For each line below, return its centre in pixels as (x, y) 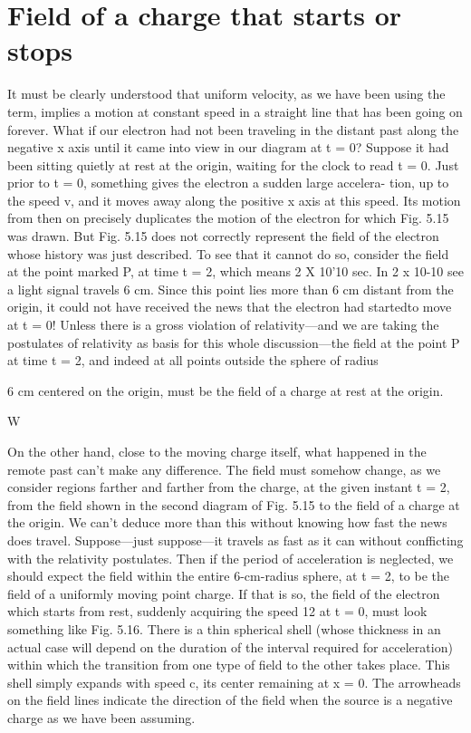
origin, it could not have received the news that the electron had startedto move (230, 307)
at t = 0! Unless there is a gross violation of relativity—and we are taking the (223, 325)
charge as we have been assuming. (101, 717)
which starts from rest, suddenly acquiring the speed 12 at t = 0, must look (217, 611)
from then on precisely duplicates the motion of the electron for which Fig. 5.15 (228, 218)
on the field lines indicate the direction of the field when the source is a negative (230, 700)
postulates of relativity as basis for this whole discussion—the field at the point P (234, 342)
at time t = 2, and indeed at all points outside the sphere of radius (193, 360)
